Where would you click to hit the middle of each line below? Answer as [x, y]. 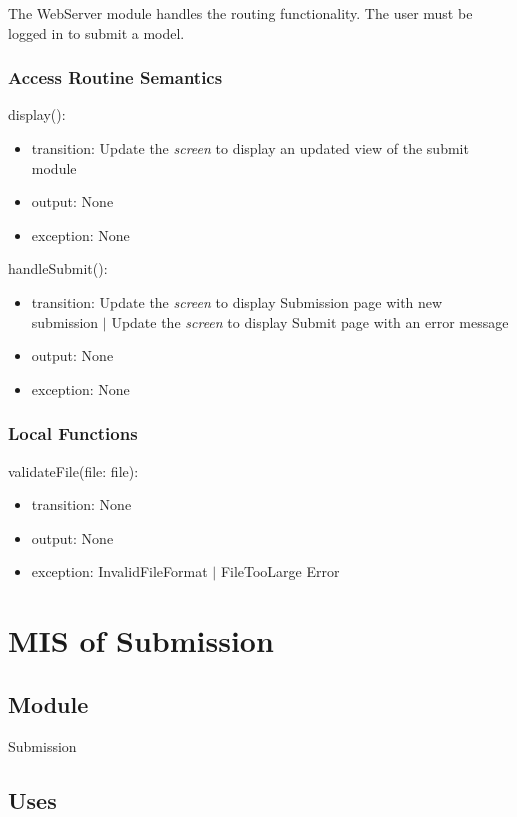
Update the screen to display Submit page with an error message [310, 321]
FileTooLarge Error [280, 571]
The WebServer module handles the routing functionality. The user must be [240, 13]
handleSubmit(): [58, 268]
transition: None [81, 504]
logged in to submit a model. [96, 32]
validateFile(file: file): [73, 470]
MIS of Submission [141, 640]
